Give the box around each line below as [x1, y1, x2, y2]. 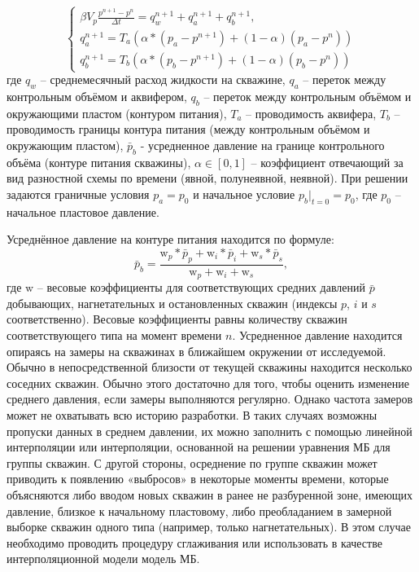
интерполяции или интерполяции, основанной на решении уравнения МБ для [7, 438, 391, 455]
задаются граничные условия [7, 186, 150, 203]
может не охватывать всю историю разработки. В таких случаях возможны [7, 407, 378, 424]
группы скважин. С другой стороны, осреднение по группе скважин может [7, 454, 378, 471]
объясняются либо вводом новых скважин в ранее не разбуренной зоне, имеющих [7, 486, 413, 503]
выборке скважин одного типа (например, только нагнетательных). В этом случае [7, 518, 411, 535]
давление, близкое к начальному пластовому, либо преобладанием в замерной [7, 502, 392, 519]
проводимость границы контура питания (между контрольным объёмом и [7, 121, 370, 138]
